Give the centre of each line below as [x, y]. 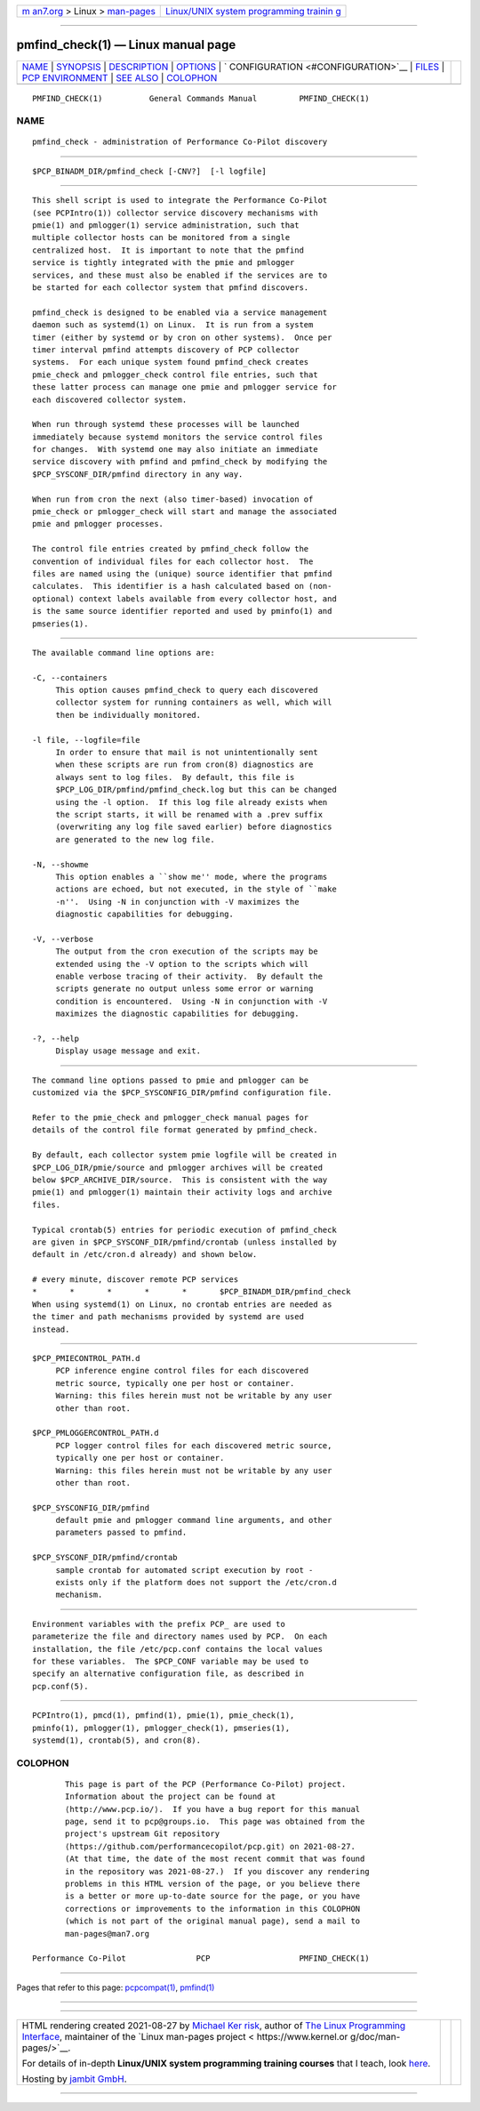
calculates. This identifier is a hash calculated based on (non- [182, 586]
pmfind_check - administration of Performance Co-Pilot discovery [180, 142]
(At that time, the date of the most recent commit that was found [215, 1859]
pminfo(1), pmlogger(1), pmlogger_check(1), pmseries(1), [161, 1728]
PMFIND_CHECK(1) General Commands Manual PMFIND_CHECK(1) [201, 98]
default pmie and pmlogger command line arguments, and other [194, 1520]
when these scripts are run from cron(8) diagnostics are [184, 765]
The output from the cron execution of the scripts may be [187, 951]
